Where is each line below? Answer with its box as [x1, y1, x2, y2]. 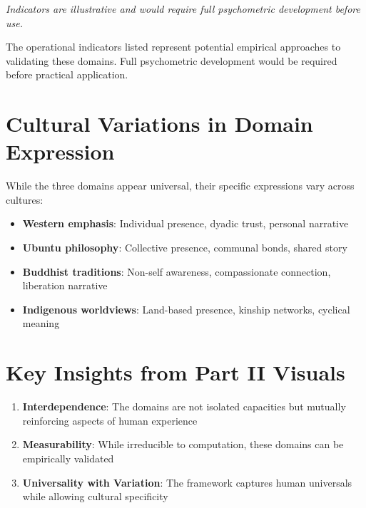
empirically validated [22, 450, 114, 465]
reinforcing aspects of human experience [22, 413, 198, 427]
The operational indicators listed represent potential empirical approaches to [6, 39, 341, 54]
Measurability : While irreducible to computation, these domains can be [22, 437, 344, 452]
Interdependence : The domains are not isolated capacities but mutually [22, 399, 346, 414]
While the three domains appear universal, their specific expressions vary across [6, 178, 355, 193]
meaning [22, 316, 60, 331]
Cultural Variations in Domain [6, 109, 313, 138]
